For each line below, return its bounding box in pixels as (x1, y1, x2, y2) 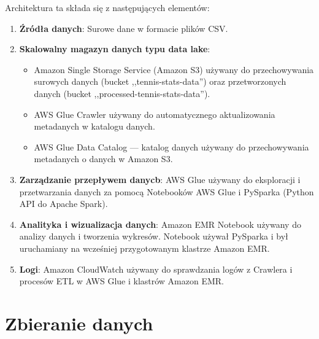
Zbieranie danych (5, 310, 153, 335)
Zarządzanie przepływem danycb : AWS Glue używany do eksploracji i (19, 173, 301, 185)
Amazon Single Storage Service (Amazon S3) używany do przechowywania (34, 63, 314, 76)
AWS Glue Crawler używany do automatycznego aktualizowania (34, 107, 275, 120)
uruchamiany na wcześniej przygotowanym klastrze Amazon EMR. (19, 241, 270, 254)
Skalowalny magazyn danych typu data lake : (19, 42, 210, 55)
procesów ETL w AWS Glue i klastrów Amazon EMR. (19, 275, 224, 287)
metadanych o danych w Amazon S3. (34, 152, 173, 165)
